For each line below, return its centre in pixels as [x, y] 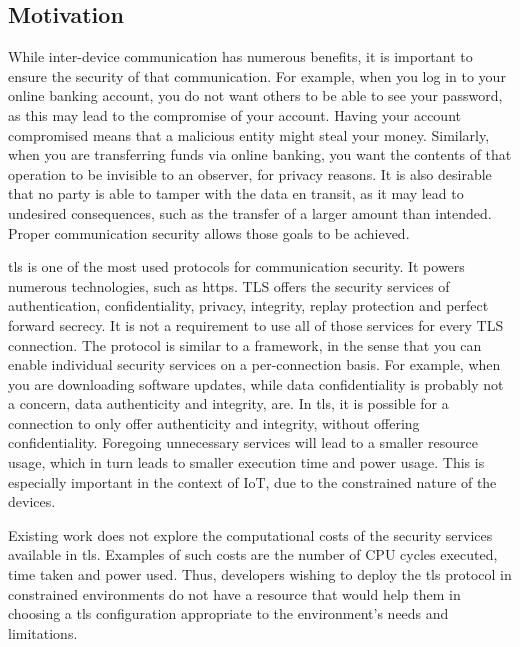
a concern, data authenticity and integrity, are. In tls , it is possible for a [228, 403]
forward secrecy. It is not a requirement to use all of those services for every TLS [256, 324]
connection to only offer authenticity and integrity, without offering [214, 422]
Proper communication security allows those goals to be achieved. [209, 232]
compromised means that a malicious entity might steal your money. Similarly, [249, 134]
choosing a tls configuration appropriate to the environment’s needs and [228, 613]
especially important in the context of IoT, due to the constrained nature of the [252, 481]
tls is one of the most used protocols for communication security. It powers [236, 266]
